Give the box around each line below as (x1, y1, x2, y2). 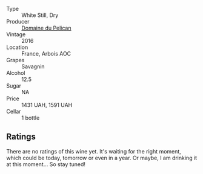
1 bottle (21, 114, 40, 121)
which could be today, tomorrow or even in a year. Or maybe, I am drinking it (6, 154, 198, 161)
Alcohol (6, 69, 25, 76)
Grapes (6, 57, 25, 63)
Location (6, 43, 28, 51)
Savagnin (21, 63, 45, 70)
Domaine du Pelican (21, 24, 72, 31)
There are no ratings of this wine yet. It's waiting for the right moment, (6, 147, 182, 155)
